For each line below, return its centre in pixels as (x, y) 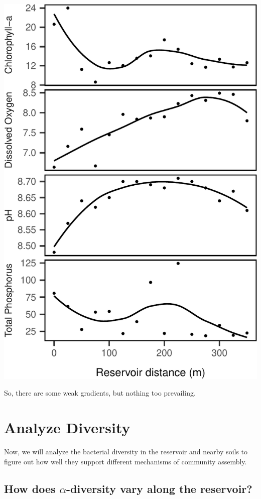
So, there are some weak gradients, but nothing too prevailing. (100, 393)
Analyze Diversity (67, 427)
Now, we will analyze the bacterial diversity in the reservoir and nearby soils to (126, 452)
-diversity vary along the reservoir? (159, 488)
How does (30, 488)
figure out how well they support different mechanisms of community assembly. (125, 461)
